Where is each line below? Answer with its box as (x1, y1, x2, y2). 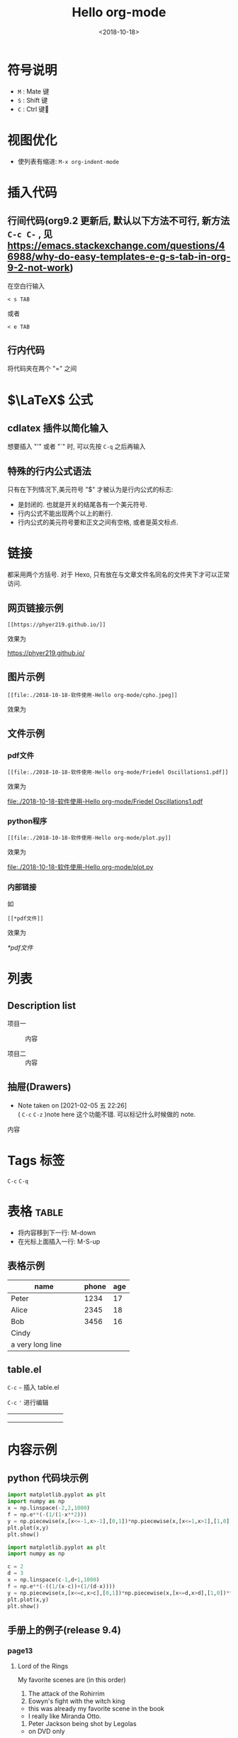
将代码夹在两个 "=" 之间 (7, 364, 77, 373)
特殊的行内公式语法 (7, 465, 91, 477)
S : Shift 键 (17, 96, 48, 104)
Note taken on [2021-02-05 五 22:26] (17, 1101, 127, 1110)
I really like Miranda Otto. (28, 1712, 101, 1720)
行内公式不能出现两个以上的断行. (17, 509, 113, 518)
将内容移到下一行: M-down (17, 1228, 96, 1237)
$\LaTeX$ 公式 (7, 391, 93, 408)
